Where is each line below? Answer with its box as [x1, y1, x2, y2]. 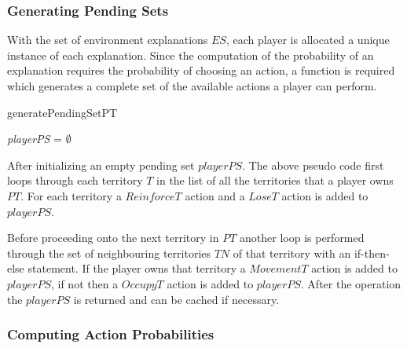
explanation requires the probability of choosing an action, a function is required [7, 62, 395, 79]
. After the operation [300, 275, 401, 291]
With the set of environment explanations [7, 31, 208, 48]
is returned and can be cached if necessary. [73, 291, 280, 307]
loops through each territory [7, 172, 143, 189]
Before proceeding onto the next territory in [7, 229, 219, 246]
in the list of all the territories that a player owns [156, 172, 394, 189]
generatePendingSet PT [7, 104, 118, 120]
